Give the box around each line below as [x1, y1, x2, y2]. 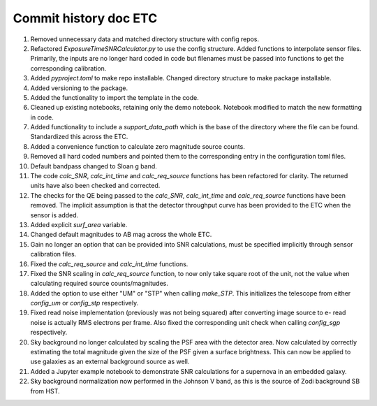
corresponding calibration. [30, 64, 107, 73]
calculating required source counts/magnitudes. [30, 280, 169, 288]
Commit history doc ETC [13, 10, 158, 26]
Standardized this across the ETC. [30, 133, 128, 141]
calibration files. [30, 250, 77, 259]
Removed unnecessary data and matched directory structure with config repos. [30, 35, 260, 43]
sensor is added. [30, 210, 79, 219]
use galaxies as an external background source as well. [30, 357, 190, 366]
